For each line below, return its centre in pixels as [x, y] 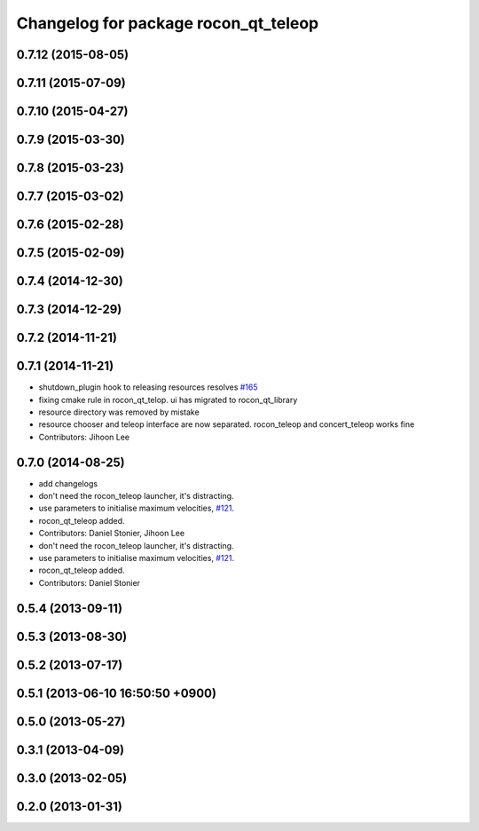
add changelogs [68, 483]
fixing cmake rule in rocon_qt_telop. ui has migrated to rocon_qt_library [168, 400]
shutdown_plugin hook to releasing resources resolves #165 [148, 387]
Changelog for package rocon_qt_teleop [168, 23]
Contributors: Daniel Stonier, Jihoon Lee [112, 534]
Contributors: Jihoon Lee [84, 437]
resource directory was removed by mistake [119, 412]
